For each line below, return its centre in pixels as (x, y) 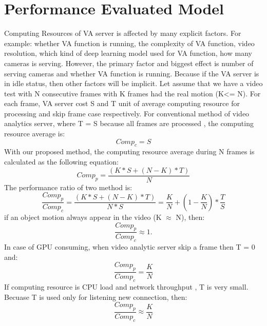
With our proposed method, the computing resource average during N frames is (129, 151)
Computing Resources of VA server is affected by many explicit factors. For (123, 33)
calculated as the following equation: (61, 162)
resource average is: (35, 134)
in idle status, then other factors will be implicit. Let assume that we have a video (133, 83)
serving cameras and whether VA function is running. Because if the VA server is (132, 73)
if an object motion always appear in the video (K (83, 217)
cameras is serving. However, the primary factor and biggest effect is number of (129, 63)
